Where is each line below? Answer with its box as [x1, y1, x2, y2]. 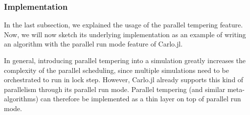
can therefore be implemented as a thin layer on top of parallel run [40, 93, 241, 104]
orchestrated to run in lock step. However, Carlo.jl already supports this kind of [4, 74, 244, 85]
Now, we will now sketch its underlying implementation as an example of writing [4, 29, 246, 39]
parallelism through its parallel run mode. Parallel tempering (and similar [4, 84, 226, 94]
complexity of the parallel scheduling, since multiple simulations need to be [4, 65, 229, 75]
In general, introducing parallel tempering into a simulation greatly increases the [4, 55, 246, 65]
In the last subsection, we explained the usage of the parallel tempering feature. [4, 20, 243, 30]
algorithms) [4, 93, 39, 104]
